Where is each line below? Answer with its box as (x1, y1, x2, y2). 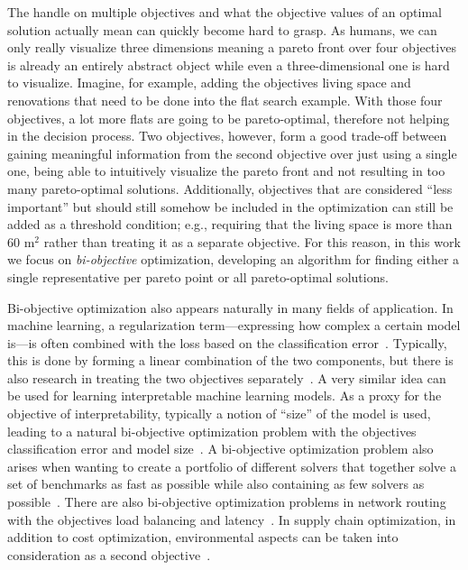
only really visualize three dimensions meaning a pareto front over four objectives (7, 38, 456, 57)
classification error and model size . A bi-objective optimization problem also (7, 439, 434, 458)
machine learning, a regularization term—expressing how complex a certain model (7, 316, 461, 335)
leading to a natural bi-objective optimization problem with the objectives (7, 421, 417, 440)
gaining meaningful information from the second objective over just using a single (7, 143, 457, 162)
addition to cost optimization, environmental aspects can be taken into (7, 528, 399, 547)
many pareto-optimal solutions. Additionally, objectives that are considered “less (7, 179, 453, 198)
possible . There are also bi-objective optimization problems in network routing (7, 492, 446, 511)
